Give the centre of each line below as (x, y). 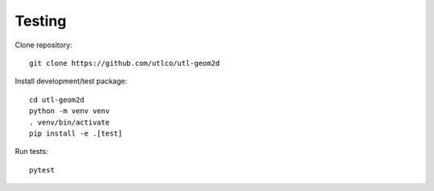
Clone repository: (43, 45)
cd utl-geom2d (57, 100)
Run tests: (31, 152)
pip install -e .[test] (76, 133)
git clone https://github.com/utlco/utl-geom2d (125, 63)
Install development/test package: (71, 81)
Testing (41, 21)
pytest (42, 170)
